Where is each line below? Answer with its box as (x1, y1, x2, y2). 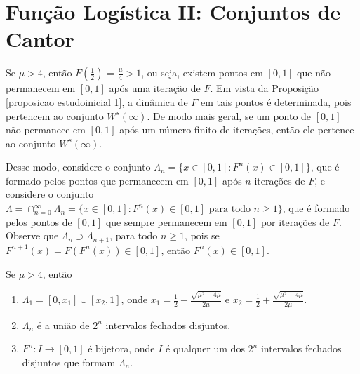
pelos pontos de (6, 214, 72, 229)
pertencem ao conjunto (6, 108, 104, 123)
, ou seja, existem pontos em (141, 65, 263, 80)
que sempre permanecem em (105, 214, 227, 229)
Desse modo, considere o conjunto (6, 159, 151, 174)
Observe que (6, 228, 59, 243)
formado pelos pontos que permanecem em (6, 173, 189, 187)
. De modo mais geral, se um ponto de (147, 108, 312, 123)
